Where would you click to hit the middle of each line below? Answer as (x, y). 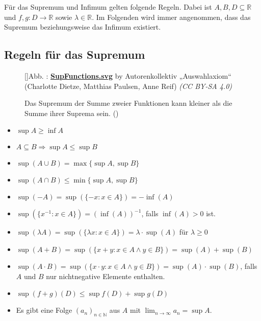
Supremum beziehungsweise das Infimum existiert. (83, 27)
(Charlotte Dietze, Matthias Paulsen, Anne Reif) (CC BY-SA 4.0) (128, 86)
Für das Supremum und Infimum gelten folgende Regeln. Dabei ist (108, 7)
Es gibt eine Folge (44, 310)
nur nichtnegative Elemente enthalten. (106, 276)
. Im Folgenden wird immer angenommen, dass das (171, 17)
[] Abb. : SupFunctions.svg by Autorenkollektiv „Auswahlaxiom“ (128, 75)
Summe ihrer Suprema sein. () (72, 113)
